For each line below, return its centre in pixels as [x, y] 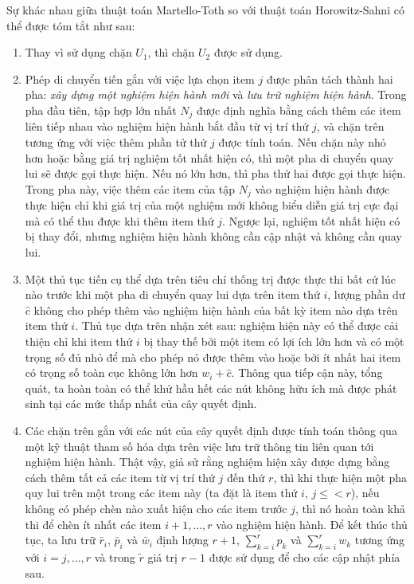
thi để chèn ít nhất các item [93, 524]
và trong [115, 557]
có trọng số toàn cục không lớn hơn [111, 372]
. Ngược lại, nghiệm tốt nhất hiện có [311, 220]
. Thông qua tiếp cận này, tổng [307, 372]
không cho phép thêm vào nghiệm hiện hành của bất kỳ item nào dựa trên [216, 310]
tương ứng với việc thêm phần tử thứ [116, 142]
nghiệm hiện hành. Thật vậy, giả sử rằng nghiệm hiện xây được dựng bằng [207, 462]
